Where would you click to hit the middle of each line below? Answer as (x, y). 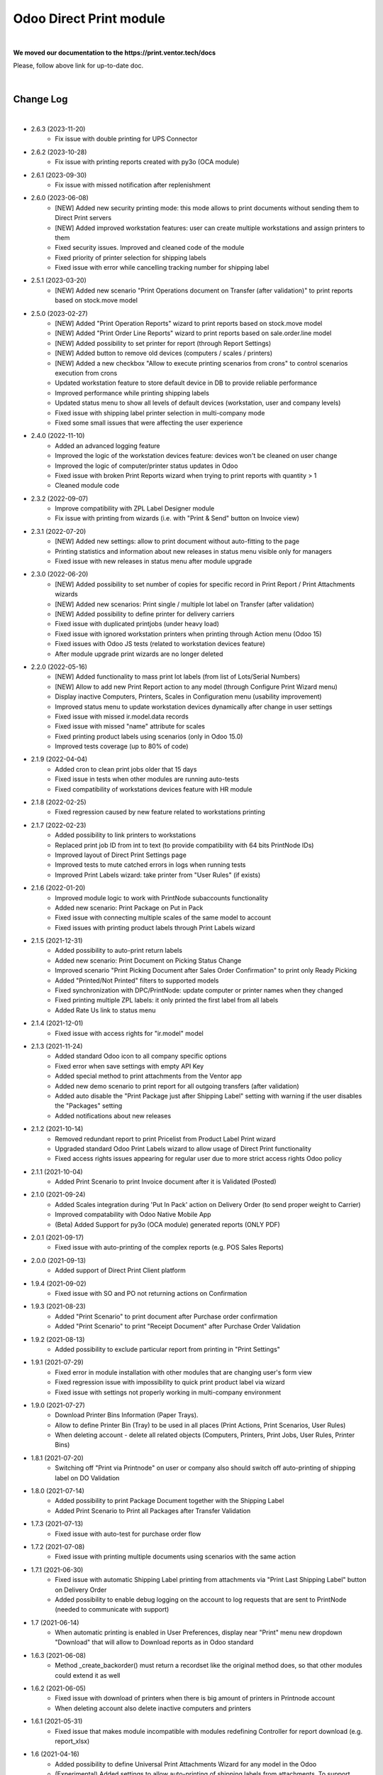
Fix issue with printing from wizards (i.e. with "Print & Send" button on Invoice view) (177, 518)
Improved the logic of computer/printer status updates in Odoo (146, 466)
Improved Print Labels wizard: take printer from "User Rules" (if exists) (158, 875)
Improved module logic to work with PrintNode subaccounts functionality (162, 897)
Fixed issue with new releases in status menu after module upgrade (154, 562)
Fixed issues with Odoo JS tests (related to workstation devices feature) (160, 644)
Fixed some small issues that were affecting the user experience (149, 422)
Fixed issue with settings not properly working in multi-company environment (168, 1392)
